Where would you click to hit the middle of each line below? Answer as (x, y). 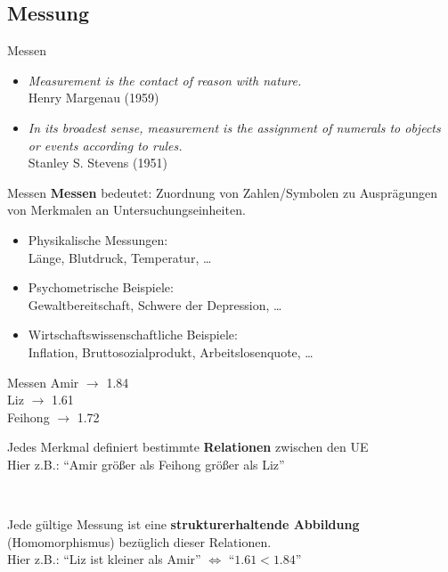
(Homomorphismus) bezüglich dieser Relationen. (139, 541)
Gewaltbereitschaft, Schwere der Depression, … (155, 304)
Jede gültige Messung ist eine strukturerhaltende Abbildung (183, 524)
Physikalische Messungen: (98, 239)
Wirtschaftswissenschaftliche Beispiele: (133, 335)
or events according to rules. (105, 145)
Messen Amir (43, 382)
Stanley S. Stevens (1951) (98, 163)
